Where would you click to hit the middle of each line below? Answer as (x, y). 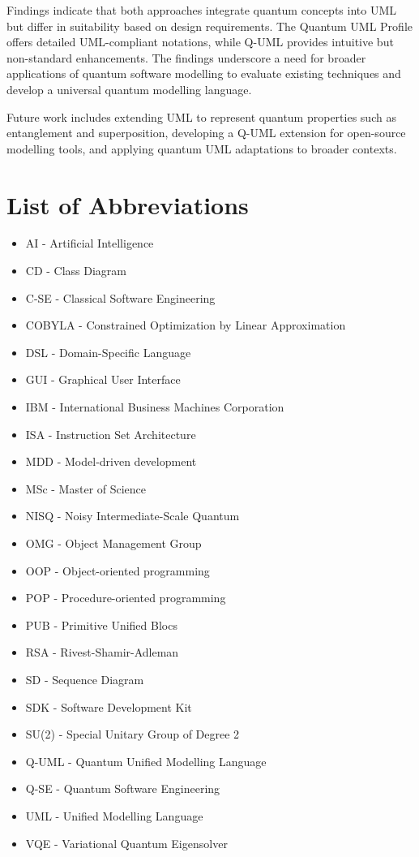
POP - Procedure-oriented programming (126, 598)
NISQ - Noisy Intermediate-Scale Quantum (133, 516)
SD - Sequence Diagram (85, 679)
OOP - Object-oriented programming (118, 570)
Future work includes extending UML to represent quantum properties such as (201, 116)
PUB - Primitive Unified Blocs (101, 624)
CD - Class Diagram (76, 271)
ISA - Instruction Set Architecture (111, 434)
